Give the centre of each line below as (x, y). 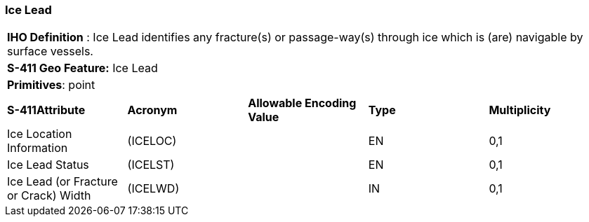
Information (38, 148)
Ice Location (40, 134)
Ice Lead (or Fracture (62, 182)
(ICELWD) (153, 189)
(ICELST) (151, 165)
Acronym (152, 110)
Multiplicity (520, 110)
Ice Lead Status (48, 165)
